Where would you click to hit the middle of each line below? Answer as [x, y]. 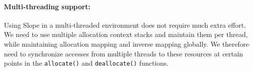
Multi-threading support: [47, 6]
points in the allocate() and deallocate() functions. [86, 63]
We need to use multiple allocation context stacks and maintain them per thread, [126, 34]
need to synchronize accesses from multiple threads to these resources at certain [124, 53]
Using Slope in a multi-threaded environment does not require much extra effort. [125, 25]
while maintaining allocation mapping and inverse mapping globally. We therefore [126, 44]
